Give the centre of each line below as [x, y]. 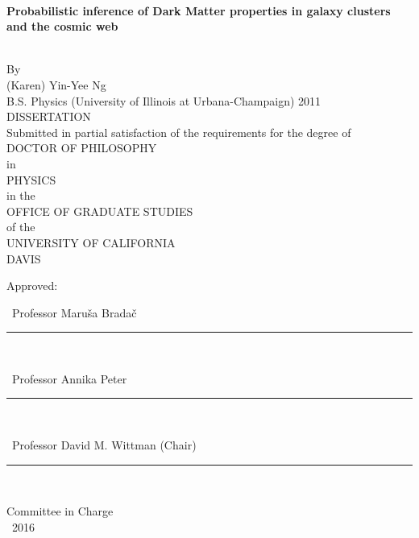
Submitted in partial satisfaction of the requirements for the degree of [179, 132]
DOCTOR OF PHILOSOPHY [82, 148]
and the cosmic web [62, 26]
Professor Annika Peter [69, 378]
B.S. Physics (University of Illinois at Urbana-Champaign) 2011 [164, 100]
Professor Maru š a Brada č [74, 312]
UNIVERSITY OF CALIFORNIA [91, 242]
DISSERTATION [49, 116]
